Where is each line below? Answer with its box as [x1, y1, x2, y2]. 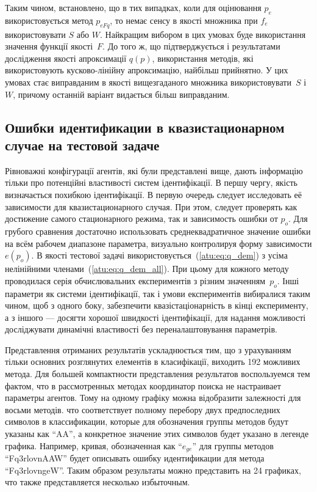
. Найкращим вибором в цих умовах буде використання [100, 28, 306, 40]
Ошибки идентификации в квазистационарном [5, 117, 285, 136]
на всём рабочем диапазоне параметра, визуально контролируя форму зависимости [5, 237, 312, 249]
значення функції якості [5, 40, 93, 53]
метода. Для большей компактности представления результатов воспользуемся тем [5, 367, 310, 380]
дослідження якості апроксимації [5, 51, 127, 64]
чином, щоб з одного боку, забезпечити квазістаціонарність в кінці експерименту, [5, 299, 308, 312]
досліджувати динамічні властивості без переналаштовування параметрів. [5, 323, 277, 336]
